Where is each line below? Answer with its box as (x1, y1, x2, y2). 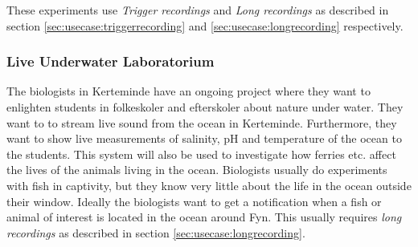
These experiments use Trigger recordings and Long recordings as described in (6, 2, 389, 18)
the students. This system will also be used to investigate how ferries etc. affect (6, 145, 396, 162)
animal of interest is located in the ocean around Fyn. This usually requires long (6, 209, 402, 225)
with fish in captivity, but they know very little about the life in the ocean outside (6, 176, 412, 193)
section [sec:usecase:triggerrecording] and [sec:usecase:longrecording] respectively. (6, 17, 404, 34)
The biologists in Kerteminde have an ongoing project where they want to (6, 83, 371, 99)
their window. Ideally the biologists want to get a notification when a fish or (6, 192, 382, 209)
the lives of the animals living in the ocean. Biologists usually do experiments (6, 161, 387, 178)
